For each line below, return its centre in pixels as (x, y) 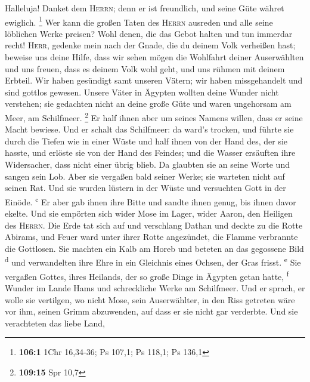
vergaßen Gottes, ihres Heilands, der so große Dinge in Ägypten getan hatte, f (147, 275)
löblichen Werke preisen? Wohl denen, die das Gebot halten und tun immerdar (149, 33)
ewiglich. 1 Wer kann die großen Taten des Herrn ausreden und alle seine (139, 21)
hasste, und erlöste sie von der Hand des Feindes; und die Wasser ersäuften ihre (150, 153)
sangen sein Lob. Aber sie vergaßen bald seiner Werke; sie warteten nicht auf (145, 176)
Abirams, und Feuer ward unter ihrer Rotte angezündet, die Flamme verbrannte (151, 237)
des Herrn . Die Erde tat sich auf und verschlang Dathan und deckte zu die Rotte (154, 225)
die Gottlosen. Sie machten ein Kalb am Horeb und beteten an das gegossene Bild (154, 248)
